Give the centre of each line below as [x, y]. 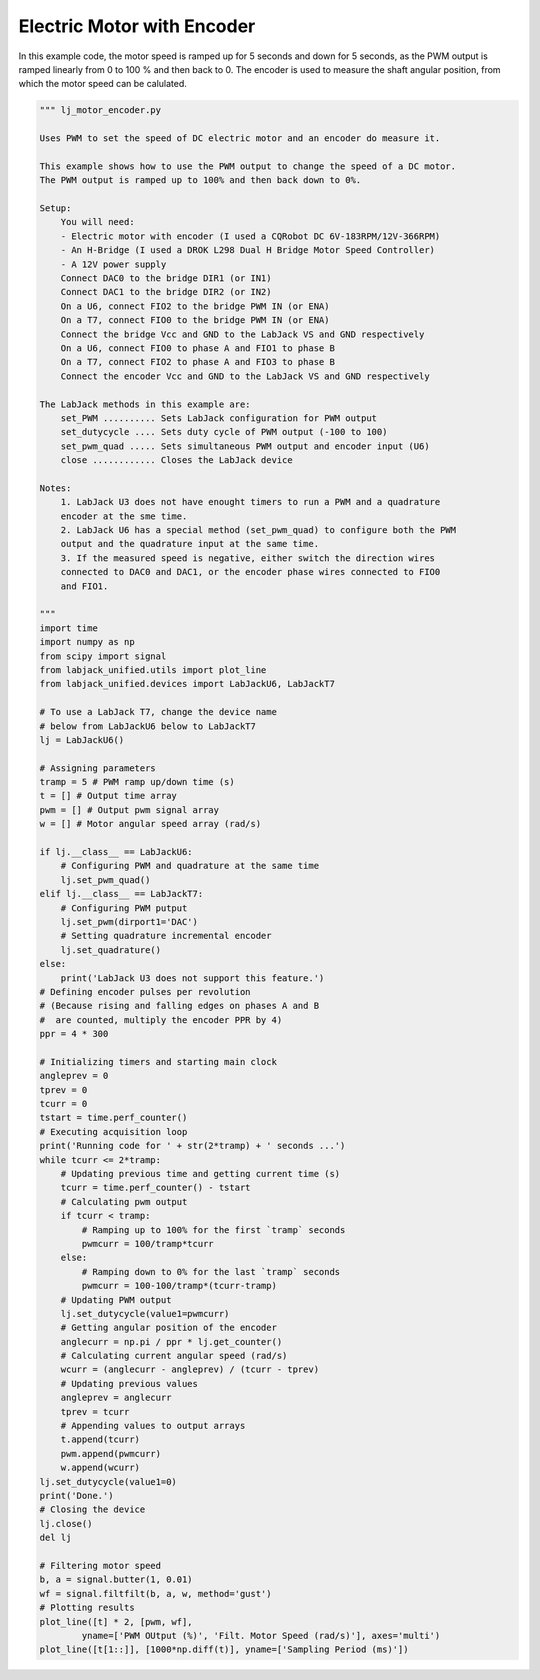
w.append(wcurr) [100, 1468]
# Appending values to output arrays [153, 1426]
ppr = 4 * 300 [74, 1034]
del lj [55, 1538]
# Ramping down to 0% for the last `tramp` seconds [211, 1271]
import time [69, 628]
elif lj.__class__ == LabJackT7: [121, 894]
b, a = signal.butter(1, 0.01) [116, 1579]
